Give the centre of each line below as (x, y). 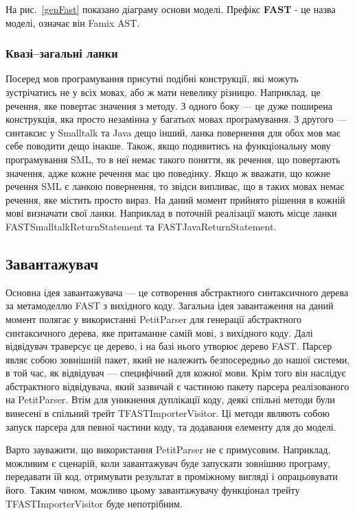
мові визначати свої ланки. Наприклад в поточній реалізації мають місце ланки (171, 213)
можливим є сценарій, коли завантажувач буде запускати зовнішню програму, (168, 463)
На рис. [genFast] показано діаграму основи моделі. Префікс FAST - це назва (171, 9)
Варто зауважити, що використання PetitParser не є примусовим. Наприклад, (168, 450)
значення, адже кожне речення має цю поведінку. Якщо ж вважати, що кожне (168, 172)
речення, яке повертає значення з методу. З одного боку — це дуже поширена (169, 105)
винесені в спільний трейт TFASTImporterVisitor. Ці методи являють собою (168, 413)
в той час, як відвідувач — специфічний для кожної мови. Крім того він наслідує (176, 373)
